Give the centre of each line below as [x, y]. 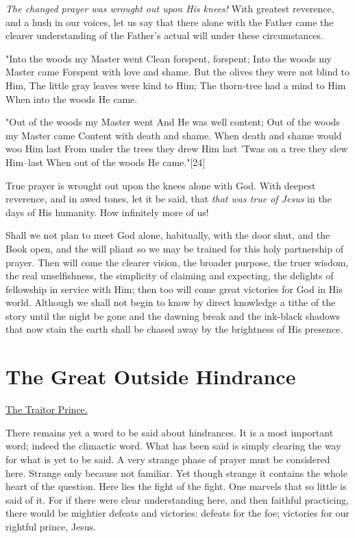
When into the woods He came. [72, 98]
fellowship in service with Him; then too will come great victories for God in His [174, 289]
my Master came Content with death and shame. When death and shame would [174, 135]
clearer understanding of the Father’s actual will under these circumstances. [164, 35]
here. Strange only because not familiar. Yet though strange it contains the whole [176, 472]
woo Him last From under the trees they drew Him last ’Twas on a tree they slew [177, 149]
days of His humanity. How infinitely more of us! [107, 212]
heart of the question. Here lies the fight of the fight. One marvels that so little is [176, 486]
